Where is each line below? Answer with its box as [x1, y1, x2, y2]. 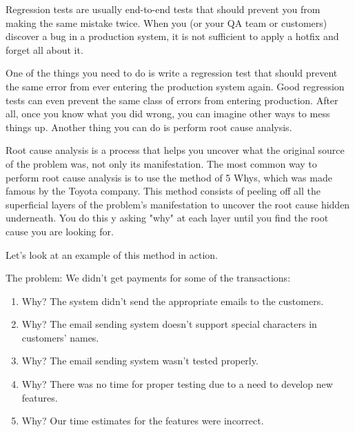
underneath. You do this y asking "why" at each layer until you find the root [6, 210, 329, 225]
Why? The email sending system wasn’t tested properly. [21, 353, 258, 368]
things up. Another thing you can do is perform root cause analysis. [6, 119, 292, 134]
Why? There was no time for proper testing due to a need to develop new [21, 377, 333, 391]
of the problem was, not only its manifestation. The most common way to [6, 156, 317, 170]
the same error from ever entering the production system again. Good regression [6, 79, 345, 93]
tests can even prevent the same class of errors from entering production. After [6, 92, 338, 107]
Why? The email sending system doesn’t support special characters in [21, 317, 317, 331]
